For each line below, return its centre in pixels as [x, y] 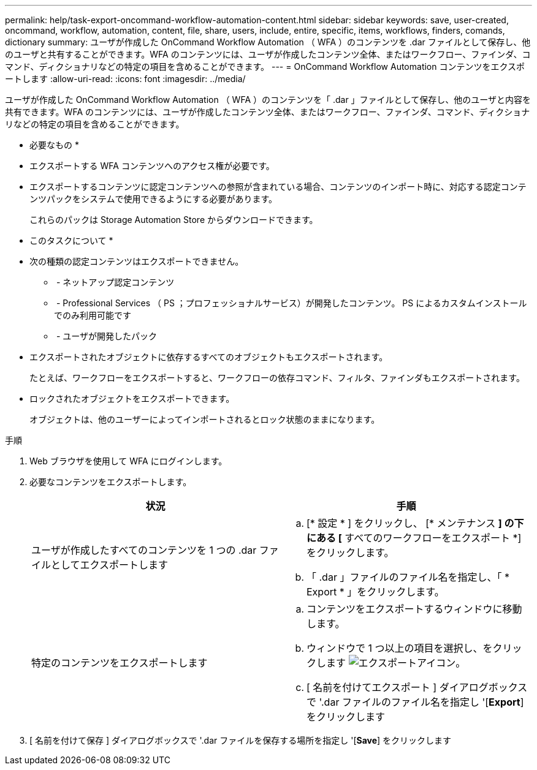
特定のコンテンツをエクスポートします [120, 663]
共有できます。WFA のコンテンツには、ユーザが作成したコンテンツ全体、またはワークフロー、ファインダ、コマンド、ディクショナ [268, 112]
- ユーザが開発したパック [107, 336]
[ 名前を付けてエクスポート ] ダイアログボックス [417, 687]
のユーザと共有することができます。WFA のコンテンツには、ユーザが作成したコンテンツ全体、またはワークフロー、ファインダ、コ [268, 54]
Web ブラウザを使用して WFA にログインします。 [128, 461]
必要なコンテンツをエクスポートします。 [111, 482]
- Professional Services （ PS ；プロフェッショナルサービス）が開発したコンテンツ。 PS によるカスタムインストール [291, 303]
